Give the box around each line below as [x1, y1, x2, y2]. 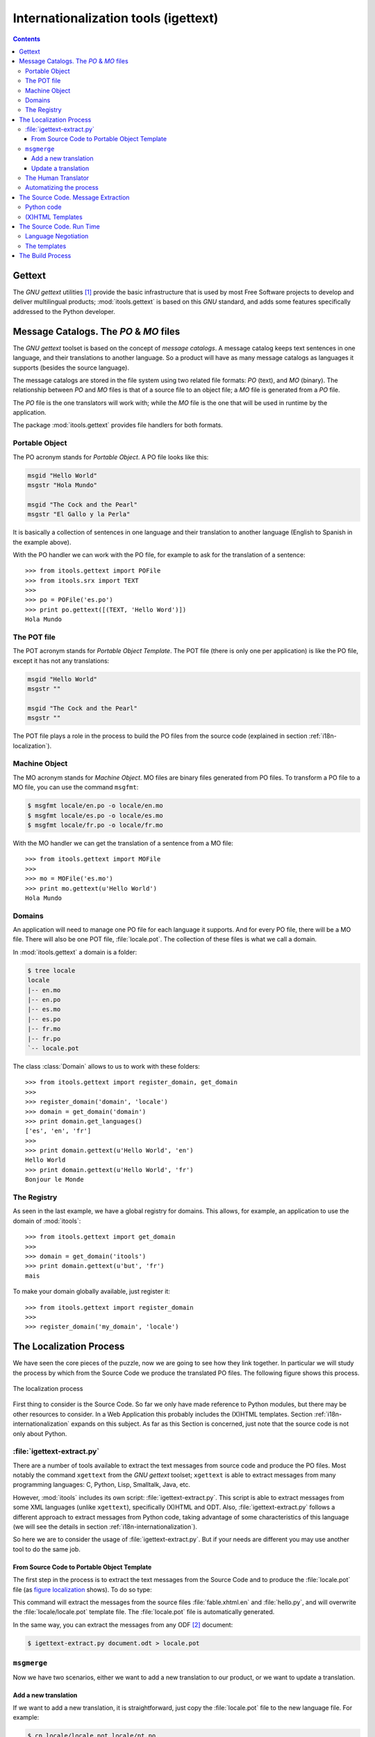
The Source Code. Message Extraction [19, 193, 130, 201]
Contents [12, 35, 41, 43]
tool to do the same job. [12, 1545, 81, 1553]
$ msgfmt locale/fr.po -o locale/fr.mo [27, 821, 163, 830]
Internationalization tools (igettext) [12, 10, 219, 26]
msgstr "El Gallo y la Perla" [27, 511, 131, 518]
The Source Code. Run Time [19, 222, 100, 231]
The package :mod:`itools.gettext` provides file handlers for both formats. [12, 421, 224, 429]
